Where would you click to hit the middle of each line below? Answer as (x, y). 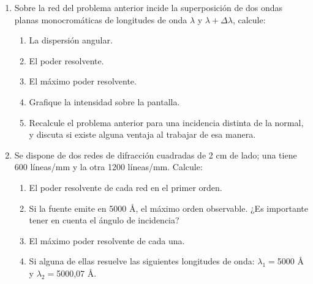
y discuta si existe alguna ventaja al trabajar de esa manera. (142, 134)
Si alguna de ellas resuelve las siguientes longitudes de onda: (142, 261)
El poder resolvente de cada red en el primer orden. (126, 187)
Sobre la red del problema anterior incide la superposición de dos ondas (149, 7)
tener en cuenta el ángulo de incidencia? (104, 220)
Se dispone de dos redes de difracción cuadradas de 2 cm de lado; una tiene (156, 155)
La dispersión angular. (71, 40)
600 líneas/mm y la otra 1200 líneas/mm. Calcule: (108, 167)
